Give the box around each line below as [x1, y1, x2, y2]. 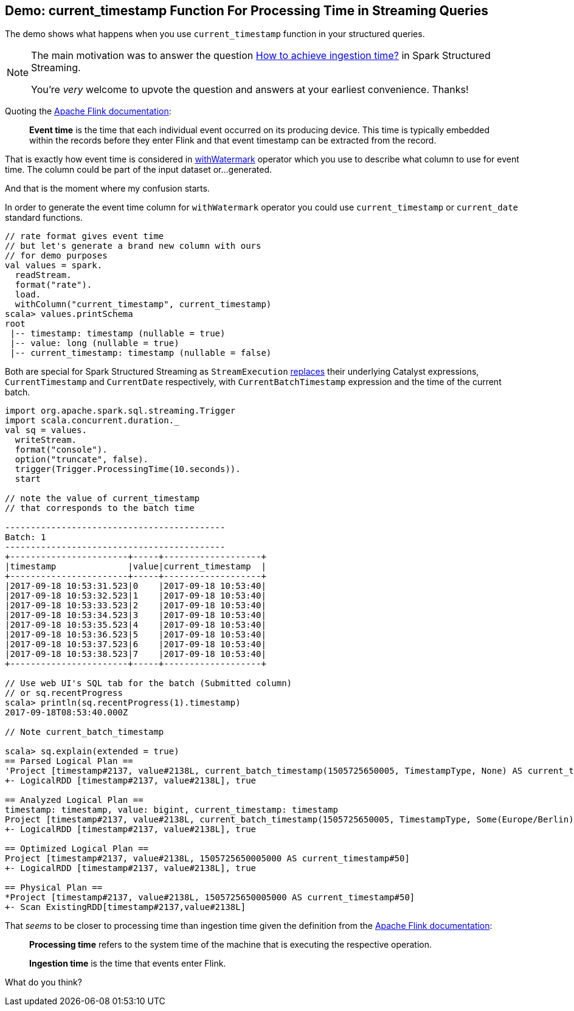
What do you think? [5, 977, 82, 988]
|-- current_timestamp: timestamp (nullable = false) [10, 348, 272, 358]
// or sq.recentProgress [5, 688, 123, 698]
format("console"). [15, 445, 108, 455]
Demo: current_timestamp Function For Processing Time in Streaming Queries [5, 3, 488, 18]
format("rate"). [15, 280, 92, 290]
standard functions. [5, 212, 83, 223]
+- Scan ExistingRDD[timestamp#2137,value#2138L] [5, 902, 246, 912]
